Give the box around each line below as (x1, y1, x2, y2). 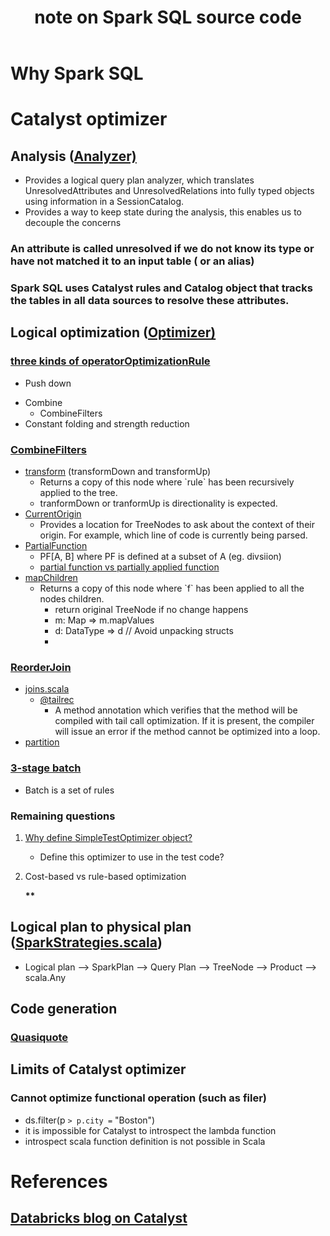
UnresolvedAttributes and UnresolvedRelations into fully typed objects (24, 185, 315, 197)
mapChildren (24, 572, 78, 584)
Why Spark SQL (10, 62, 144, 85)
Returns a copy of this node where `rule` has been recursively (39, 476, 295, 488)
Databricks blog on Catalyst (10, 1210, 188, 1227)
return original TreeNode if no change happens (54, 604, 249, 616)
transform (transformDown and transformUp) (24, 466, 212, 478)
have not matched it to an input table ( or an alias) (10, 254, 255, 268)
